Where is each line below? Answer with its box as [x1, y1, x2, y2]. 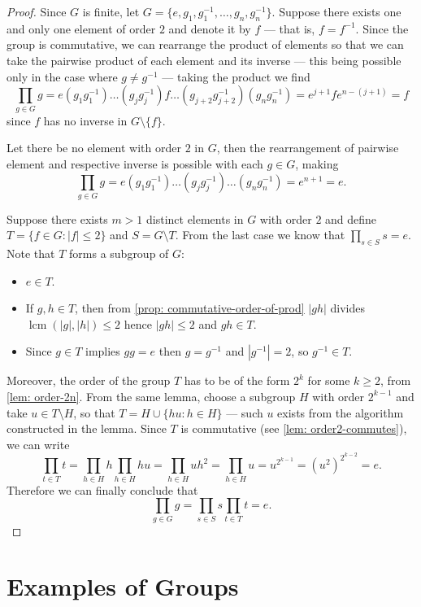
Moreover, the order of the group [7, 372, 171, 389]
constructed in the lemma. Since [7, 420, 167, 437]
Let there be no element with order [7, 139, 181, 156]
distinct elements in [145, 210, 244, 227]
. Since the [355, 20, 409, 37]
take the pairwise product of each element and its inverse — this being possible [7, 51, 401, 68]
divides [330, 299, 366, 317]
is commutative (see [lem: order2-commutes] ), [180, 420, 407, 437]
